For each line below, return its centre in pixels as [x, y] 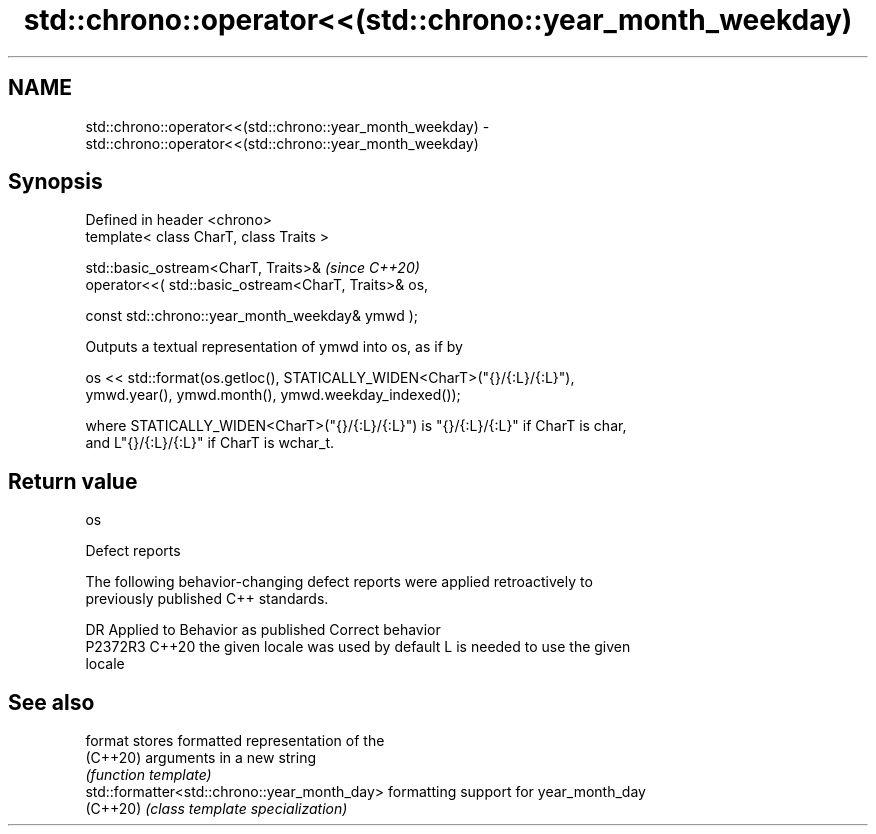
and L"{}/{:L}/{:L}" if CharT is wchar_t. [210, 443]
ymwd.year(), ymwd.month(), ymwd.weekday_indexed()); [273, 395]
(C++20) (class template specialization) [216, 809]
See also [51, 702]
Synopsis [55, 182]
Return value [73, 481]
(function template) [148, 775]
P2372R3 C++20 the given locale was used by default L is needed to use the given [358, 647]
